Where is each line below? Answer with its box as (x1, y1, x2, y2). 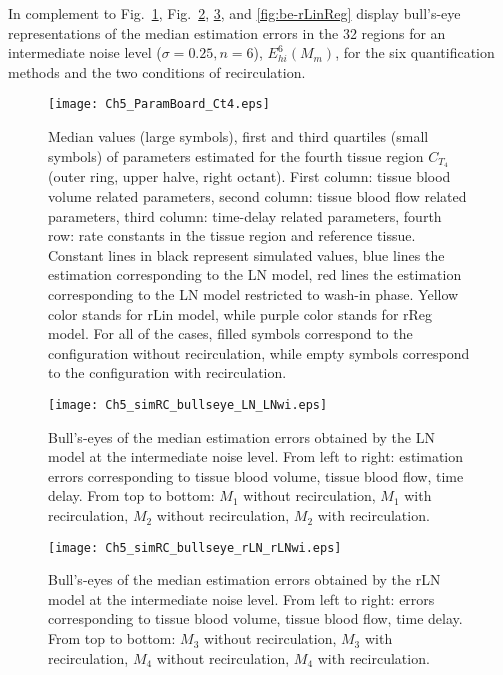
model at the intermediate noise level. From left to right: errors (48, 588, 435, 609)
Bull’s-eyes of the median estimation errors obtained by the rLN (48, 569, 441, 590)
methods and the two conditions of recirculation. (8, 61, 306, 82)
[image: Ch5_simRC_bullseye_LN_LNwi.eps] (48, 398, 328, 413)
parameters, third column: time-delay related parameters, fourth (48, 205, 442, 226)
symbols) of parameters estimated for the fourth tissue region (48, 145, 424, 166)
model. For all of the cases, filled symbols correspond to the (48, 323, 413, 344)
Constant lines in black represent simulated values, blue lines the (48, 244, 445, 265)
